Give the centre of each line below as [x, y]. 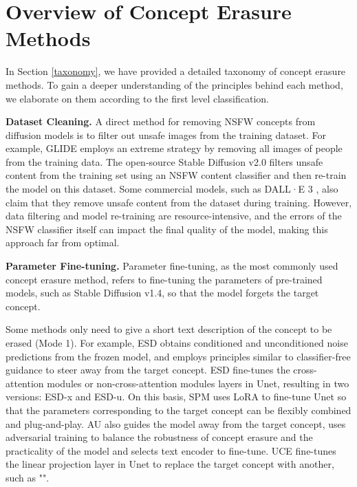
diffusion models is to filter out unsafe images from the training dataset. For [166, 134]
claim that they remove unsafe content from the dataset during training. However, [179, 202]
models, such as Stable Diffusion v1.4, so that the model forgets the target [162, 293]
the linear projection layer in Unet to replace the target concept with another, [170, 464]
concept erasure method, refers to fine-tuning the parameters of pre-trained [164, 279]
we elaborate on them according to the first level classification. [137, 98]
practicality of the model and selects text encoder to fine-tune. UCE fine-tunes [171, 450]
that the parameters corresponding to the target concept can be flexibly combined [178, 410]
